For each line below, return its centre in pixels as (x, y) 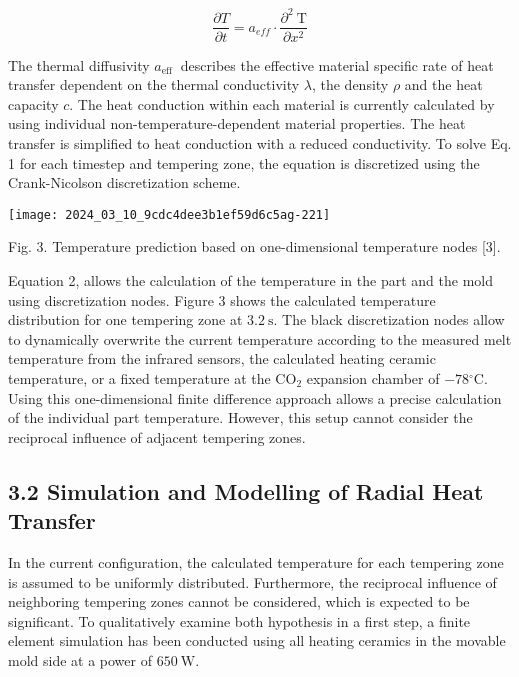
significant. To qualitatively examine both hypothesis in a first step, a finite (239, 620)
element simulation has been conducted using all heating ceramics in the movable (257, 640)
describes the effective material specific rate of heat (337, 64)
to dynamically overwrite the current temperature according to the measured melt (260, 338)
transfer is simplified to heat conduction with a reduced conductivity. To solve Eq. (260, 142)
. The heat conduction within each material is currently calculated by (282, 103)
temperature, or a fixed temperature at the (139, 377)
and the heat (443, 84)
